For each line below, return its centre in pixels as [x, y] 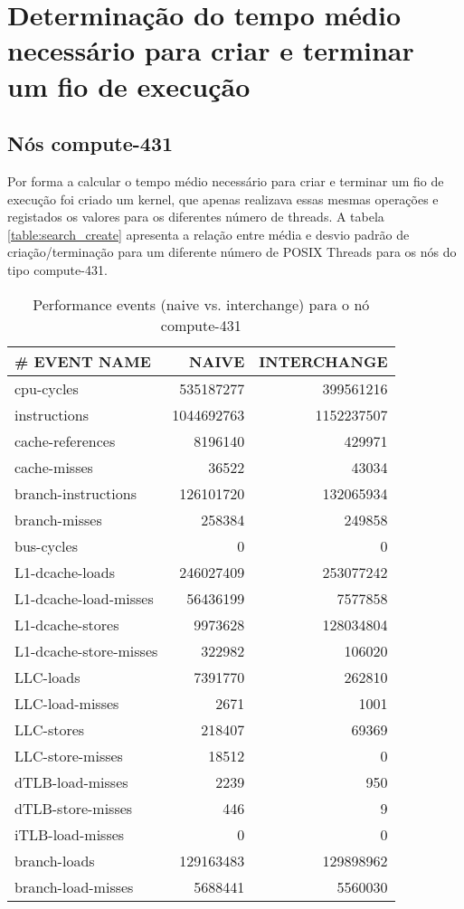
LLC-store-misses [69, 755]
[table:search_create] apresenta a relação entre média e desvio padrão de [208, 234]
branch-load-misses [74, 886]
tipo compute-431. [57, 269]
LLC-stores [50, 729]
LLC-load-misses [67, 703]
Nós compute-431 [90, 143]
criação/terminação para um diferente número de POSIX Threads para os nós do [232, 252]
